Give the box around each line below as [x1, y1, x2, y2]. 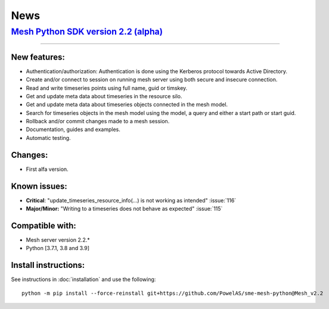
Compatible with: [11, 220, 77, 230]
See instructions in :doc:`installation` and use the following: [11, 276, 156, 283]
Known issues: [11, 181, 68, 191]
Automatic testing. [26, 134, 71, 141]
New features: [11, 52, 65, 62]
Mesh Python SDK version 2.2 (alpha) [11, 26, 163, 37]
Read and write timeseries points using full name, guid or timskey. [26, 84, 188, 92]
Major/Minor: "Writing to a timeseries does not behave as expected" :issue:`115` [26, 205, 223, 213]
